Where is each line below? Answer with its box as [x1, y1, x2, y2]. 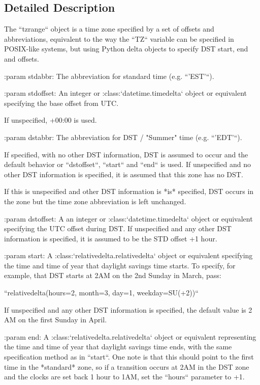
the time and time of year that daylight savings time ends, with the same [4, 341, 232, 352]
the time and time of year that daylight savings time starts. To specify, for [4, 260, 236, 270]
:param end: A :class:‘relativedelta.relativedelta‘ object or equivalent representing [4, 331, 256, 342]
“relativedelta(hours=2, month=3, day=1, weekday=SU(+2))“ [4, 287, 199, 298]
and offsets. [4, 53, 39, 64]
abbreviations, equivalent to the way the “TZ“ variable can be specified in [4, 33, 234, 44]
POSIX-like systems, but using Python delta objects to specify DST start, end [4, 43, 248, 54]
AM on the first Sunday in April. [4, 314, 107, 325]
